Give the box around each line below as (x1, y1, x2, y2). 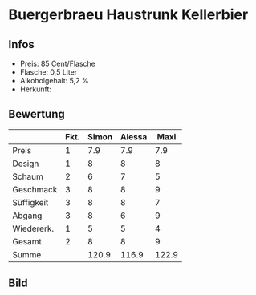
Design (12, 158, 39, 169)
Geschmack (12, 184, 58, 195)
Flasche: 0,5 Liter (19, 67, 78, 77)
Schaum (12, 171, 44, 182)
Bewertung (8, 107, 66, 121)
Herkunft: (19, 84, 52, 94)
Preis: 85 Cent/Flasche (19, 59, 96, 68)
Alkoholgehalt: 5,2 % (19, 76, 89, 85)
